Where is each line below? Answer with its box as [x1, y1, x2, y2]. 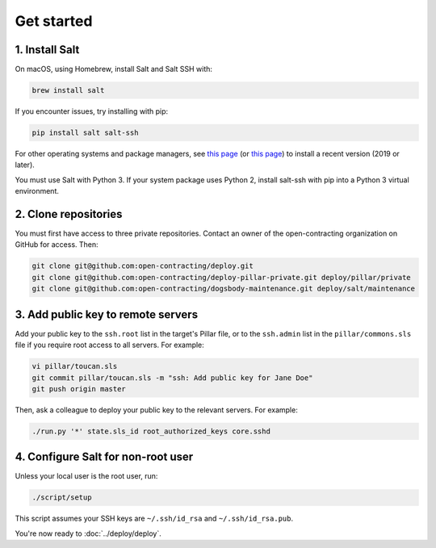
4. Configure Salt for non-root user [15, 450, 194, 464]
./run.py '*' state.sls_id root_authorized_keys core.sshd [31, 426, 270, 436]
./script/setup [31, 493, 92, 502]
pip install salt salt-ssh [31, 128, 139, 137]
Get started [15, 12, 93, 30]
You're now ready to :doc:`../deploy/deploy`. [15, 529, 161, 538]
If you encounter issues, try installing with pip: [15, 107, 169, 116]
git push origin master [31, 384, 127, 393]
